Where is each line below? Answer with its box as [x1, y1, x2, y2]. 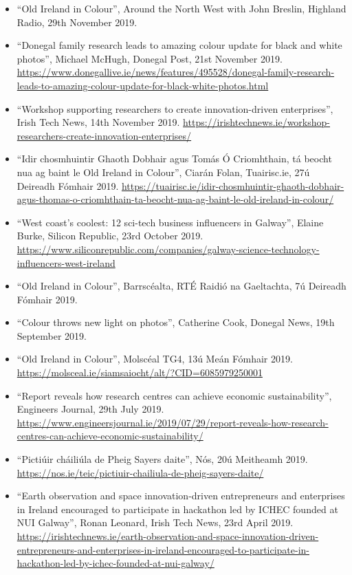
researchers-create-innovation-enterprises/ [16, 128, 192, 142]
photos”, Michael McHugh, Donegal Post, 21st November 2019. [16, 51, 283, 65]
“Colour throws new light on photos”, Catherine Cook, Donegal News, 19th [16, 315, 335, 329]
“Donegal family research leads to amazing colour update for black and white [16, 38, 342, 52]
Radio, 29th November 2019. [16, 14, 137, 29]
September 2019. [16, 328, 87, 343]
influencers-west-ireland [16, 255, 115, 270]
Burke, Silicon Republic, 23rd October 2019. [16, 228, 203, 243]
